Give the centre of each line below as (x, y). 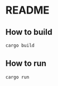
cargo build (20, 45)
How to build (29, 32)
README (28, 10)
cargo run (18, 77)
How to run (26, 63)
